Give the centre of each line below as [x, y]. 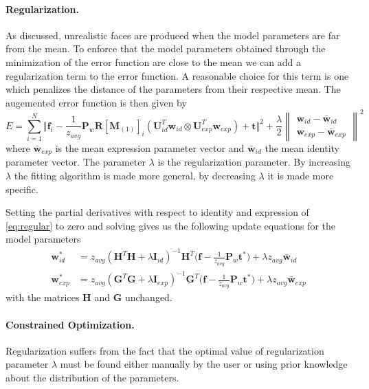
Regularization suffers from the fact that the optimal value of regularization [165, 350]
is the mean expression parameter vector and [150, 147]
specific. [22, 189]
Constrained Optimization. [70, 324]
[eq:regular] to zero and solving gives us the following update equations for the [170, 225]
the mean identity [302, 147]
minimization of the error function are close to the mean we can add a [153, 62]
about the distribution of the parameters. [92, 377]
